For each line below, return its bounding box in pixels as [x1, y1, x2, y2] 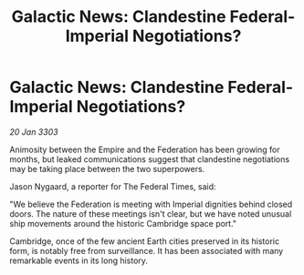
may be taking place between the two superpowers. [9, 163, 205, 174]
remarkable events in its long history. [9, 255, 149, 266]
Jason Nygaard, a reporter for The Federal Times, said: [9, 180, 216, 192]
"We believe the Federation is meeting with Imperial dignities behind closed [9, 199, 293, 209]
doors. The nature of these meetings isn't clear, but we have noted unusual [9, 208, 292, 219]
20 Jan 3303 [9, 126, 58, 137]
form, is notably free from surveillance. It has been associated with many [9, 245, 284, 256]
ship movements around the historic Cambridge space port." [9, 218, 237, 229]
